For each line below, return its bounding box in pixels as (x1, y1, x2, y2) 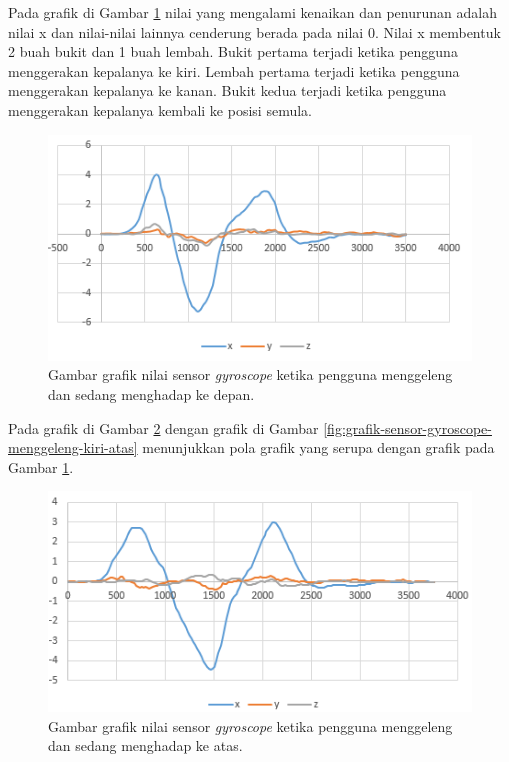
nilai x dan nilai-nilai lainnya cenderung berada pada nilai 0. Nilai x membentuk (8, 21, 501, 42)
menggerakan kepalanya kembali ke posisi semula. (8, 99, 312, 120)
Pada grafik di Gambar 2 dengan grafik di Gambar (8, 417, 319, 438)
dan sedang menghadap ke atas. (48, 735, 243, 756)
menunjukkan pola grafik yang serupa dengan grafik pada (142, 437, 495, 458)
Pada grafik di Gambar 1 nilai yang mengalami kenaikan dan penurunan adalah (8, 2, 497, 22)
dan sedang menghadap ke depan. (48, 383, 255, 404)
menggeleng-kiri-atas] (8, 437, 138, 458)
